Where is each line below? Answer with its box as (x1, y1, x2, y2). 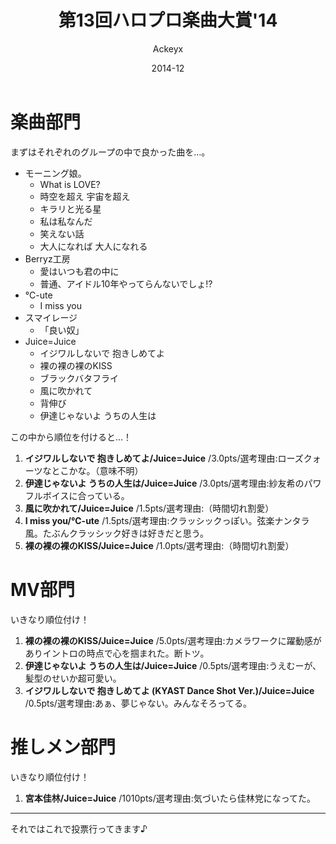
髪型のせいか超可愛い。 (24, 672, 122, 684)
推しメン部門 (10, 736, 117, 758)
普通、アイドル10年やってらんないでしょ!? (39, 277, 213, 290)
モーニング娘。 (24, 167, 87, 179)
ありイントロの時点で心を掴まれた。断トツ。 (24, 647, 210, 659)
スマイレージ (24, 311, 78, 323)
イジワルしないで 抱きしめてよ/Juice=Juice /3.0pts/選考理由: (24, 452, 278, 464)
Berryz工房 (24, 252, 71, 265)
